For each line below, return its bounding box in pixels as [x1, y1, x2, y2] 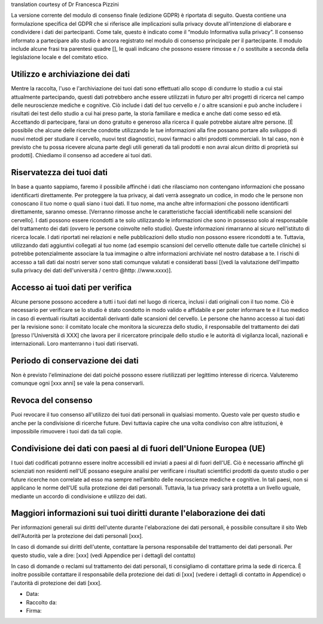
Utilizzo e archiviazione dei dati [11, 69, 130, 79]
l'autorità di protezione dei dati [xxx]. [11, 579, 102, 586]
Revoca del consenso [11, 395, 93, 406]
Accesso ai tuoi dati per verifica [11, 283, 132, 292]
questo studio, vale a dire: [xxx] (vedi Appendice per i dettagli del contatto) [11, 552, 196, 559]
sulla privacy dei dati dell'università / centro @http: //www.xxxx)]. [11, 267, 173, 274]
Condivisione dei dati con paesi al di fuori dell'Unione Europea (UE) [11, 443, 266, 454]
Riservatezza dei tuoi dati [11, 167, 108, 178]
